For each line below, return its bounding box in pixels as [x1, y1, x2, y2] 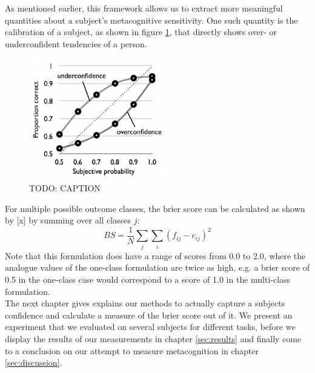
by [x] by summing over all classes [5, 214, 131, 226]
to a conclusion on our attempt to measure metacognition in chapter [5, 344, 259, 357]
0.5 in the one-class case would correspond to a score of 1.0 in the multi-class [5, 273, 291, 285]
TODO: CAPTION [29, 182, 101, 194]
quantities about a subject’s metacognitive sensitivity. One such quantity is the [5, 13, 298, 26]
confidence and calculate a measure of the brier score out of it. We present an [5, 308, 293, 321]
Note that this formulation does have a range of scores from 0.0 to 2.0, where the [5, 249, 306, 262]
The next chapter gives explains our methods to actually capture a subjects [5, 297, 285, 309]
